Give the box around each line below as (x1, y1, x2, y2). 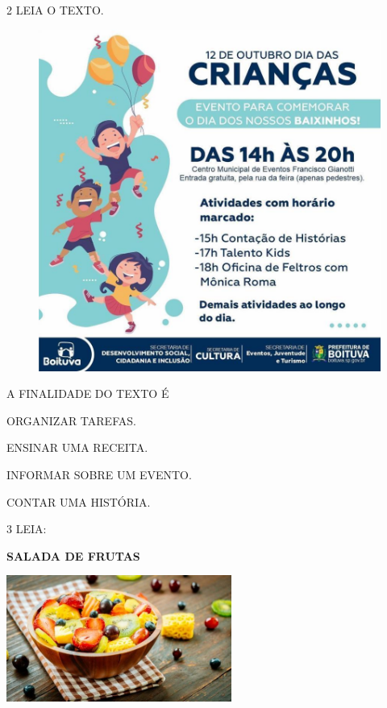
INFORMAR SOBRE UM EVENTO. (6, 466, 192, 482)
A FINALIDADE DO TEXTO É (6, 385, 169, 402)
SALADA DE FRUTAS (6, 547, 140, 564)
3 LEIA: (6, 520, 47, 537)
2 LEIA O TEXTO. (6, 2, 104, 18)
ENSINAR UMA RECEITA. (6, 439, 148, 456)
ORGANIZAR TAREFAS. (6, 412, 136, 429)
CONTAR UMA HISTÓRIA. (6, 493, 151, 510)
